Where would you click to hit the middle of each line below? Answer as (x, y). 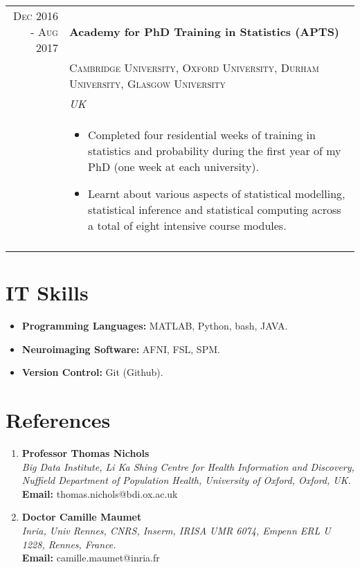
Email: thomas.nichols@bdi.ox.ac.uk (100, 493)
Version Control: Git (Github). (92, 372)
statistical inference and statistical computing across (215, 209)
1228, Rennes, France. (69, 544)
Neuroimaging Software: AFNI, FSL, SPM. (121, 349)
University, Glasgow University (147, 83)
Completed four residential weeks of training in (202, 135)
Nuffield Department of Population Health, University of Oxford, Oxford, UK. (186, 480)
